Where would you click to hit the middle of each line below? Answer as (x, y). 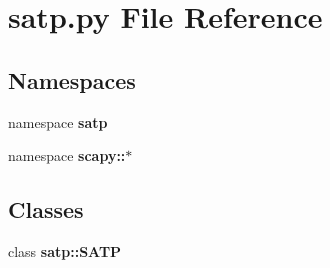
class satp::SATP (65, 250)
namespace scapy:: (67, 155)
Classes (46, 209)
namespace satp (58, 121)
